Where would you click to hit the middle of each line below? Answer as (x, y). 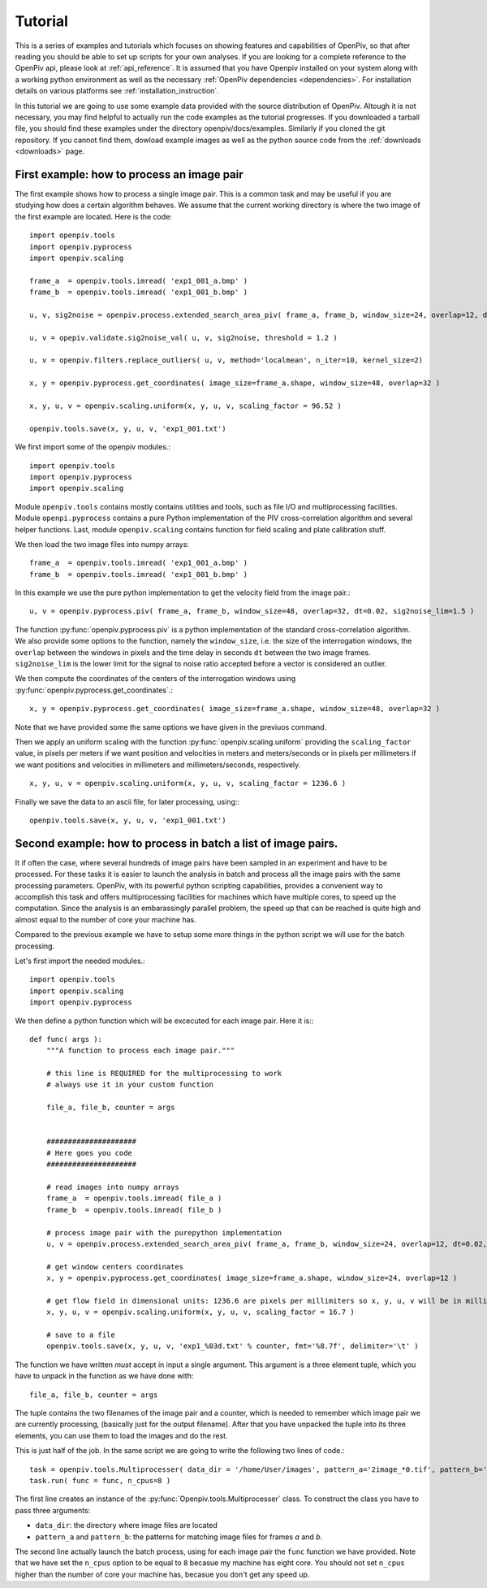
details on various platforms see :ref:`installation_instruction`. (117, 91)
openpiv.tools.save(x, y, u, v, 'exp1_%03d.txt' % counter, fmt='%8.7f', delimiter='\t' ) (233, 1346)
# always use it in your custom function (130, 1085)
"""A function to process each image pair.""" (140, 1051)
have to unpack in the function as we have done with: (104, 1376)
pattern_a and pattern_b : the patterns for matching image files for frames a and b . (179, 1537)
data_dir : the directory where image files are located (127, 1525)
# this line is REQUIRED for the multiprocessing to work (164, 1074)
